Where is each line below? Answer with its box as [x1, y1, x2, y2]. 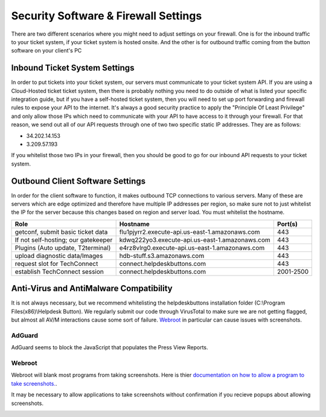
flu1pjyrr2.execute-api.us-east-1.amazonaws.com [119, 227, 260, 236]
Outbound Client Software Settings [11, 176, 146, 186]
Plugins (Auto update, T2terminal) [14, 244, 111, 252]
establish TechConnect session [14, 267, 104, 276]
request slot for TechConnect [14, 259, 98, 268]
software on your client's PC [11, 47, 82, 54]
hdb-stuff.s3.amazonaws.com [119, 251, 205, 260]
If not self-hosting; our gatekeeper [14, 236, 113, 244]
